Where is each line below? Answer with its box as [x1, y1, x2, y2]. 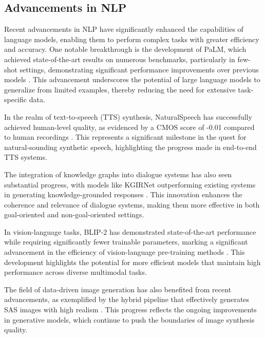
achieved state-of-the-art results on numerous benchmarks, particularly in [4, 53, 235, 64]
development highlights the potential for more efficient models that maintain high [4, 256, 261, 267]
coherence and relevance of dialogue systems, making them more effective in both [4, 199, 260, 210]
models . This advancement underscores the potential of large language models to [4, 74, 260, 85]
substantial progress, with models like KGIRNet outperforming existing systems [4, 179, 256, 190]
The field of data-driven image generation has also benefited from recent [4, 284, 232, 294]
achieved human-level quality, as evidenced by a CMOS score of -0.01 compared [4, 121, 255, 132]
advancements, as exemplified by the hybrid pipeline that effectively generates [4, 294, 250, 305]
